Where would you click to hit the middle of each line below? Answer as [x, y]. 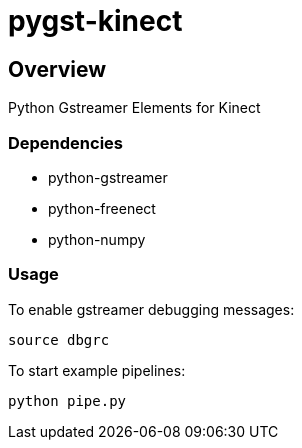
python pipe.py [67, 400]
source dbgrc [59, 339]
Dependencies [66, 142]
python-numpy [97, 239]
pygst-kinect [95, 21]
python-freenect [102, 208]
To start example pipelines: [97, 370]
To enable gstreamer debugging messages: [151, 309]
